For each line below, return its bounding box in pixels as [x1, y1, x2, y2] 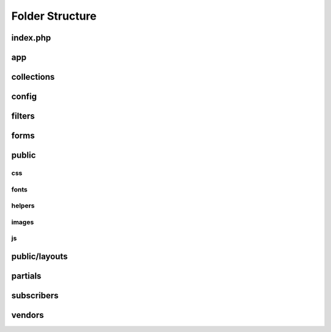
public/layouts [11, 251, 68, 261]
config [11, 91, 37, 102]
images [11, 218, 34, 226]
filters [11, 111, 35, 122]
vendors [11, 310, 44, 320]
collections [11, 72, 55, 82]
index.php [11, 33, 51, 43]
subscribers [11, 290, 59, 301]
